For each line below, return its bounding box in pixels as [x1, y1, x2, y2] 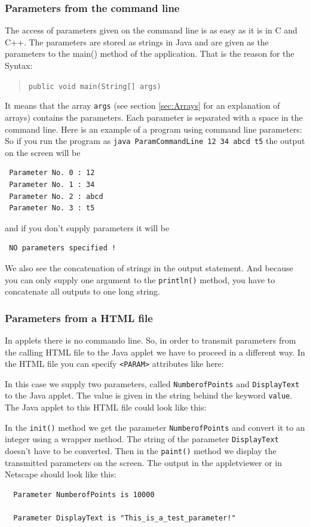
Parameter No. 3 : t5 [9, 204, 95, 213]
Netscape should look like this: [5, 468, 116, 480]
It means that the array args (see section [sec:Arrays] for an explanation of [5, 99, 280, 112]
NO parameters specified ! [9, 244, 116, 253]
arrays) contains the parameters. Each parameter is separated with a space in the [5, 111, 303, 123]
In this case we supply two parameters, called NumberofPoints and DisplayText [5, 377, 300, 390]
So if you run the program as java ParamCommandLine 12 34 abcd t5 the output [5, 134, 305, 147]
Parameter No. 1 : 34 [9, 180, 95, 189]
